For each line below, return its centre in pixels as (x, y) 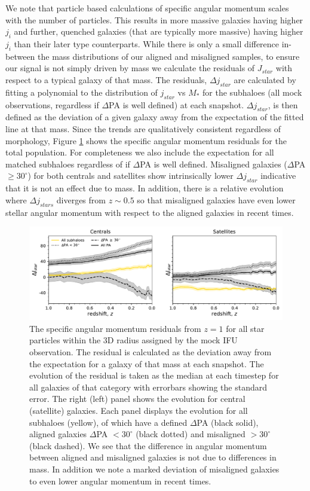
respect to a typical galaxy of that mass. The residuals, (106, 79)
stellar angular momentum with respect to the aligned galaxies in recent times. (150, 212)
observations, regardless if (52, 104)
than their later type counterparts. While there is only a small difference (147, 43)
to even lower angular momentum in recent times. (120, 481)
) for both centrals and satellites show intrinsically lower (131, 176)
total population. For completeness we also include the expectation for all (140, 152)
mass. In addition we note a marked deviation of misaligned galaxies (154, 469)
